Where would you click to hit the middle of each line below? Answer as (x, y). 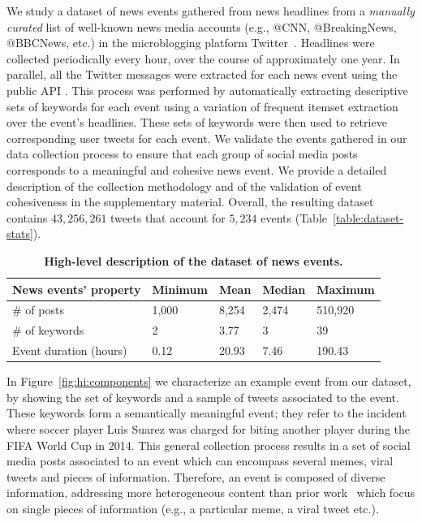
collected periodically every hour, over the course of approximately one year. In (203, 58)
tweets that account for (168, 217)
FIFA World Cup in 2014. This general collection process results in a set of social (209, 445)
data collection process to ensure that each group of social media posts (182, 154)
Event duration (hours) (70, 350)
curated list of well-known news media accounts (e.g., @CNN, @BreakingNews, (202, 26)
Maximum (346, 289)
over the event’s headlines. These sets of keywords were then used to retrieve (197, 122)
